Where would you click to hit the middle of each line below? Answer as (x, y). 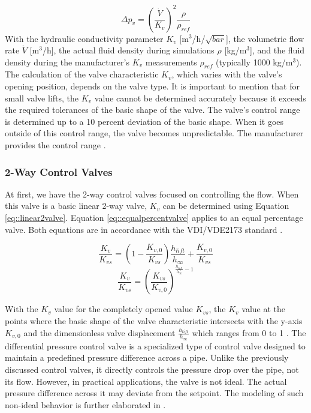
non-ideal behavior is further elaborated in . (85, 404)
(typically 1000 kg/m (254, 62)
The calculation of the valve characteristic (82, 74)
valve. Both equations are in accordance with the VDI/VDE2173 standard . (144, 229)
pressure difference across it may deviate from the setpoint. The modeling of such (154, 393)
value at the (264, 309)
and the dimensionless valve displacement (99, 332)
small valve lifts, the (42, 98)
